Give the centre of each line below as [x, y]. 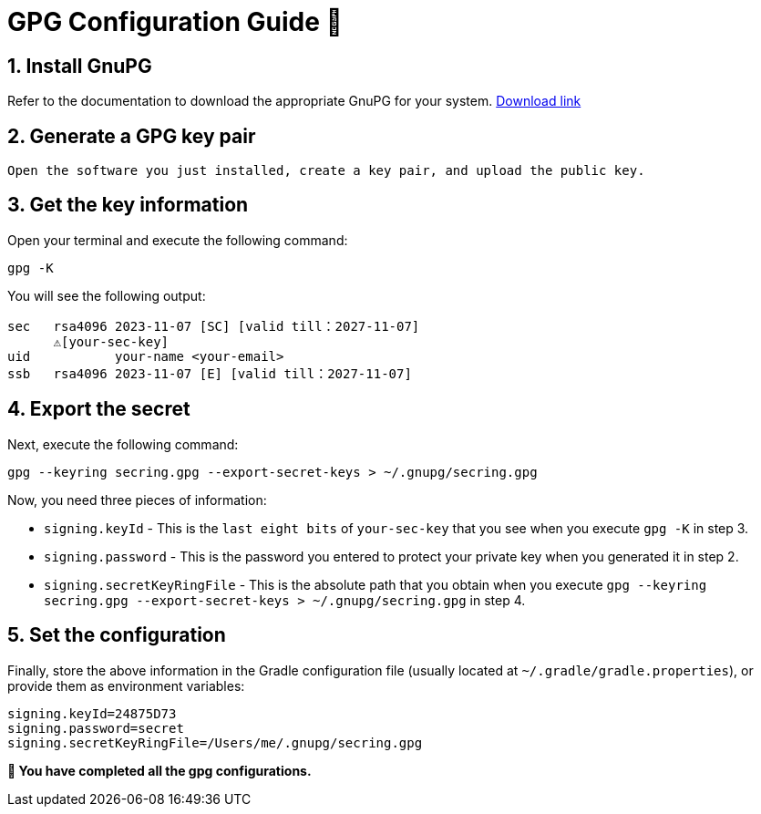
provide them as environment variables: [126, 685]
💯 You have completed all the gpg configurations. [159, 770]
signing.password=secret [96, 728]
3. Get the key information [128, 205]
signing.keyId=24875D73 [92, 713]
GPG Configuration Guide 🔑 [175, 22]
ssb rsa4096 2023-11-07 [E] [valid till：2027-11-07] [210, 373]
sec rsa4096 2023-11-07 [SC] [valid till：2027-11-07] [214, 326]
